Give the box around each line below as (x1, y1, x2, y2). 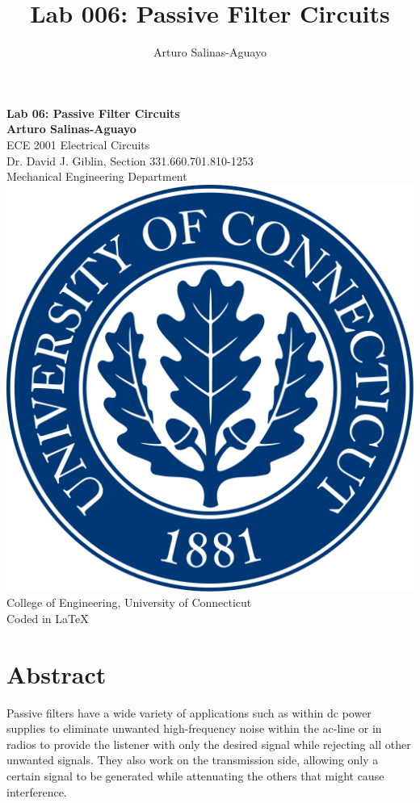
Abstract (6, 657, 107, 690)
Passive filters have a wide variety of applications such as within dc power (6, 704, 372, 721)
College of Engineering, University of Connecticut (6, 594, 252, 611)
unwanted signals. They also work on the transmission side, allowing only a (6, 751, 379, 768)
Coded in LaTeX (6, 609, 89, 626)
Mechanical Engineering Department (6, 168, 187, 185)
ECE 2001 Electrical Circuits (6, 136, 150, 153)
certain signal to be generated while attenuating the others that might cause (6, 767, 384, 784)
